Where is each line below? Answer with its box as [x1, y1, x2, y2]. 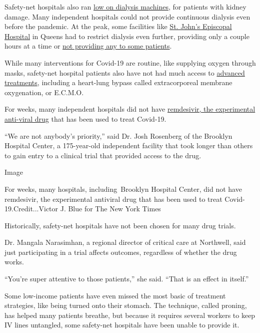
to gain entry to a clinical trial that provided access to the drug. [4, 150, 201, 160]
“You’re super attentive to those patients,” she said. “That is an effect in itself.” [4, 273, 249, 284]
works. [4, 256, 24, 267]
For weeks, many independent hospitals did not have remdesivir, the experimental [4, 104, 255, 114]
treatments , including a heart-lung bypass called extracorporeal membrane [4, 77, 232, 88]
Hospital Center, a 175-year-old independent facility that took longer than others [4, 140, 253, 151]
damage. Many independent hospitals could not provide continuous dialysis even [4, 11, 250, 22]
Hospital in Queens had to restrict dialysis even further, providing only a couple [4, 31, 249, 41]
